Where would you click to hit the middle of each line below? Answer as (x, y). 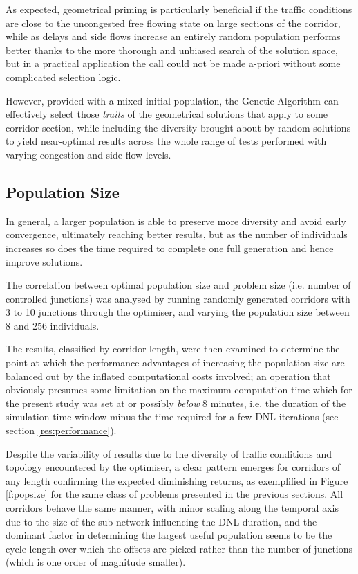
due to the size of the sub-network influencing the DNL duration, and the (161, 521)
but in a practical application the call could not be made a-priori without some (173, 63)
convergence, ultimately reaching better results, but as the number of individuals (177, 234)
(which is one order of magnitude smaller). (96, 562)
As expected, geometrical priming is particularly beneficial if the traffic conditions (179, 9)
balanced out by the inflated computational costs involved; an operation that (168, 376)
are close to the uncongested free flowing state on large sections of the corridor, (173, 23)
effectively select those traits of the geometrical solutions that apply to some (167, 114)
